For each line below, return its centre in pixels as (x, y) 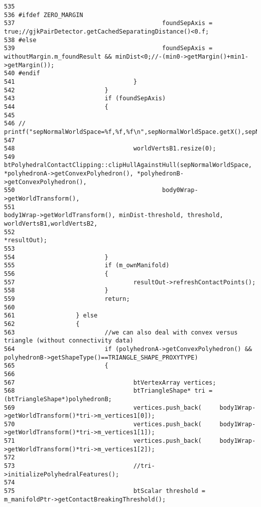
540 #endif (22, 73)
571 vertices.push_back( (103, 441)
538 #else (20, 40)
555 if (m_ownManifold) (87, 266)
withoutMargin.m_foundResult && (58, 56)
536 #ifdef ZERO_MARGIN (44, 15)
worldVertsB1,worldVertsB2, (51, 224)
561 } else (51, 316)
